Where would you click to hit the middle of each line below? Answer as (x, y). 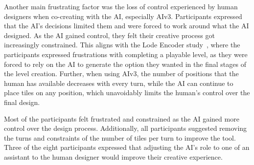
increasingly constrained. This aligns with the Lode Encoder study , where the (122, 45)
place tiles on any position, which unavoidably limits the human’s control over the (127, 93)
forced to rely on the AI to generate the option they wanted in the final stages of (125, 64)
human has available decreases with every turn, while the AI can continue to (119, 83)
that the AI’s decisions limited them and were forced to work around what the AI (127, 26)
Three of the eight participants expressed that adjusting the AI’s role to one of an (127, 147)
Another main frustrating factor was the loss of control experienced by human (121, 6)
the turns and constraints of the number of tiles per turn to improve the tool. (120, 137)
